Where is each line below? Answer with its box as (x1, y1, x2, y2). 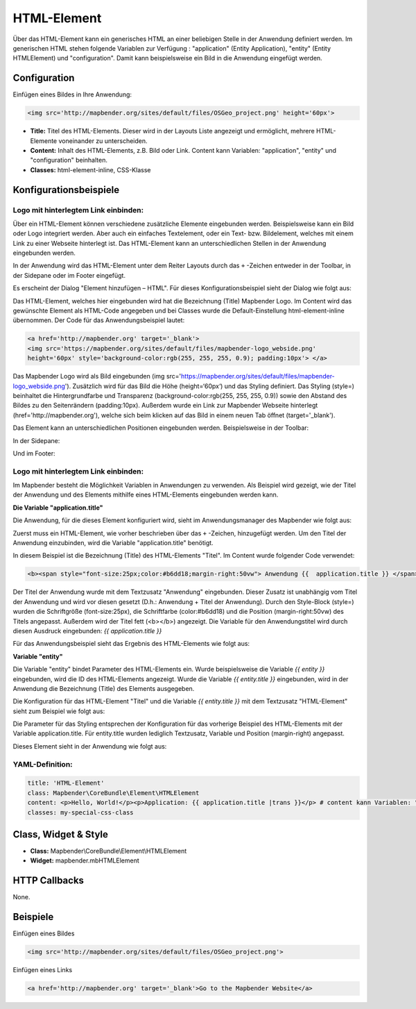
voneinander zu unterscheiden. (58, 136, 148, 145)
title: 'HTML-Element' (27, 779, 105, 787)
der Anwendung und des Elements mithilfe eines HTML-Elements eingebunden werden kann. (12, 490, 279, 499)
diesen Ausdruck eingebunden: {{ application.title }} (12, 626, 162, 635)
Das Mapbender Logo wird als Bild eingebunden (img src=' (12, 372, 182, 381)
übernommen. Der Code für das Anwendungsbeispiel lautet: (12, 316, 185, 324)
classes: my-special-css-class (27, 808, 135, 816)
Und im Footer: (12, 449, 55, 458)
